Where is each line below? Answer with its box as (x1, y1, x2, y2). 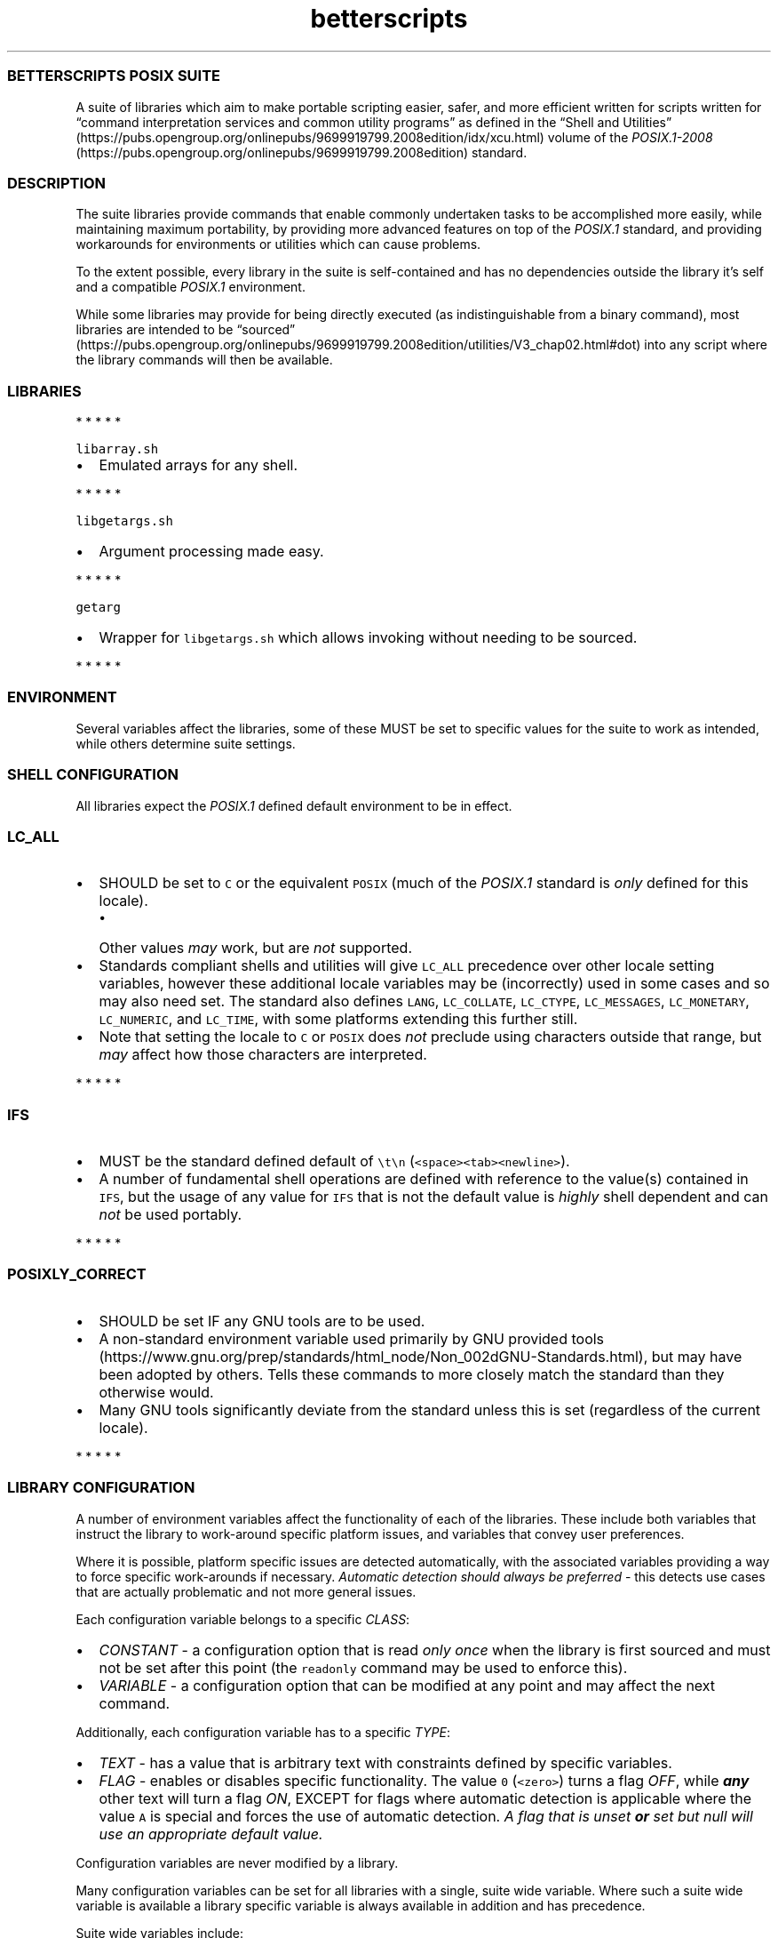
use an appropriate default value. (99, 1824, 323, 1843)
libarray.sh (75, 442, 159, 456)
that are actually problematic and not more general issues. (75, 1583, 417, 1599)
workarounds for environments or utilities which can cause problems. (75, 236, 481, 252)
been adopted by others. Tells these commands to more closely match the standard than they (99, 1365, 725, 1383)
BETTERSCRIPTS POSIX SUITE (7, 67, 221, 85)
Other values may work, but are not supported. (99, 939, 413, 957)
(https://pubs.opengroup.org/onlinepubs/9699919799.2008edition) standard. (75, 144, 528, 160)
